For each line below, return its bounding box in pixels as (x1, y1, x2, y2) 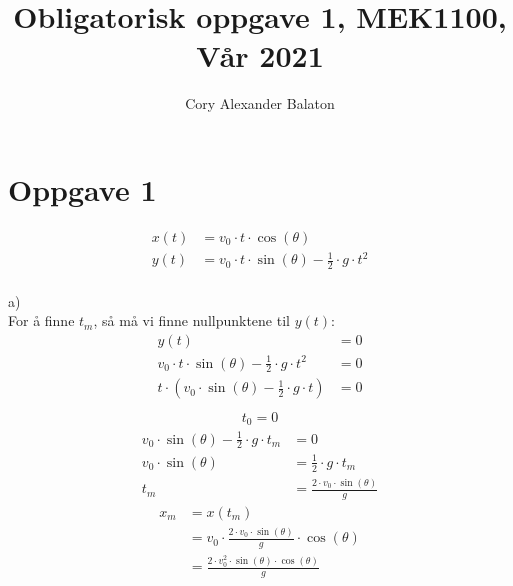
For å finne (8, 310, 75, 331)
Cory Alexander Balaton (185, 93, 335, 114)
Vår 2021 (196, 35, 324, 76)
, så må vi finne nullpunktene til (93, 310, 290, 331)
